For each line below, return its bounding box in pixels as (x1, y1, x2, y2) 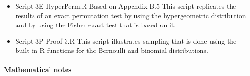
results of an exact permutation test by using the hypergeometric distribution (15, 10, 246, 20)
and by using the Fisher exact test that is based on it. (15, 20, 176, 30)
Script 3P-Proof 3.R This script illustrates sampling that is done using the (15, 36, 237, 46)
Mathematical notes (4, 64, 72, 74)
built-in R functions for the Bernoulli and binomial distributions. (15, 45, 208, 55)
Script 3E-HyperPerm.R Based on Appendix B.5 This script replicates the (15, 1, 236, 11)
